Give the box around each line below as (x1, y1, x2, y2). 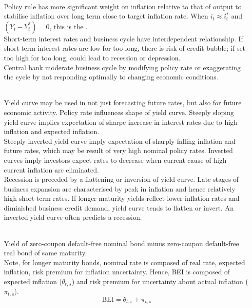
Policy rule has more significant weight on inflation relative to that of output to (4, 1, 242, 11)
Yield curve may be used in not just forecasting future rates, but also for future (4, 97, 242, 108)
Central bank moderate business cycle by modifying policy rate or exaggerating (4, 62, 241, 72)
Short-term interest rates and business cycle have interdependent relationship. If (4, 33, 243, 43)
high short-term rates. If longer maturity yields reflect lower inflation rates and (4, 193, 240, 203)
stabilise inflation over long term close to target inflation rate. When (4, 11, 208, 21)
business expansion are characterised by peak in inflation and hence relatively (4, 183, 235, 193)
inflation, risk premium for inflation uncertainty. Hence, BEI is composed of (4, 267, 230, 277)
